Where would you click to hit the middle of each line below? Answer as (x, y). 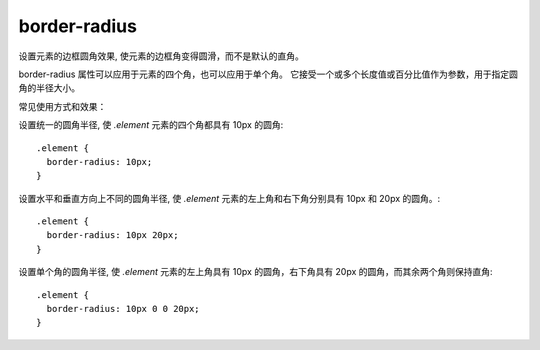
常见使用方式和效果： (62, 106)
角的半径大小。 (49, 88)
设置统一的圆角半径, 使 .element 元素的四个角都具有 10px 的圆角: (151, 125)
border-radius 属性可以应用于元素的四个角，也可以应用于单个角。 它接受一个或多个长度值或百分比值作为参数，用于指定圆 (268, 74)
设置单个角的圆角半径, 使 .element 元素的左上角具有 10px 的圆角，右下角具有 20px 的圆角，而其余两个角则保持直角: (256, 272)
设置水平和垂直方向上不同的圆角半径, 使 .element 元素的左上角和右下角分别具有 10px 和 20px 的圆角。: (229, 198)
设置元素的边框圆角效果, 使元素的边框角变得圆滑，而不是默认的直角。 (161, 56)
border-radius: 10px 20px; (112, 235)
